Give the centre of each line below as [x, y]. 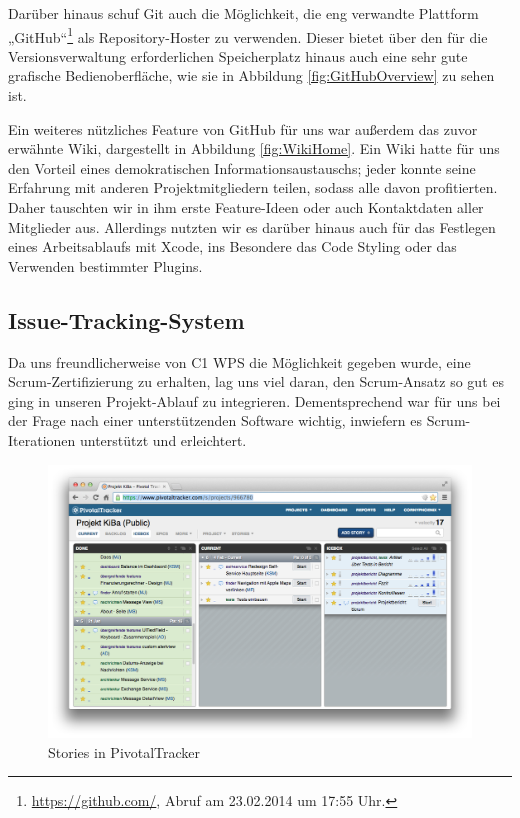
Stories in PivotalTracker [124, 751]
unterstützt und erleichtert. [163, 439]
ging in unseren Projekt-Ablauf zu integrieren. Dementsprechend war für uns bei [254, 400]
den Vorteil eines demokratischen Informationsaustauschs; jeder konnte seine [242, 167]
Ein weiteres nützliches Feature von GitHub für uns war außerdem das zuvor [243, 128]
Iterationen [42, 439]
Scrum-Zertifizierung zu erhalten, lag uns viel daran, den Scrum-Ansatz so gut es [256, 381]
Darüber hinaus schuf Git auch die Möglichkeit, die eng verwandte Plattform [243, 13]
